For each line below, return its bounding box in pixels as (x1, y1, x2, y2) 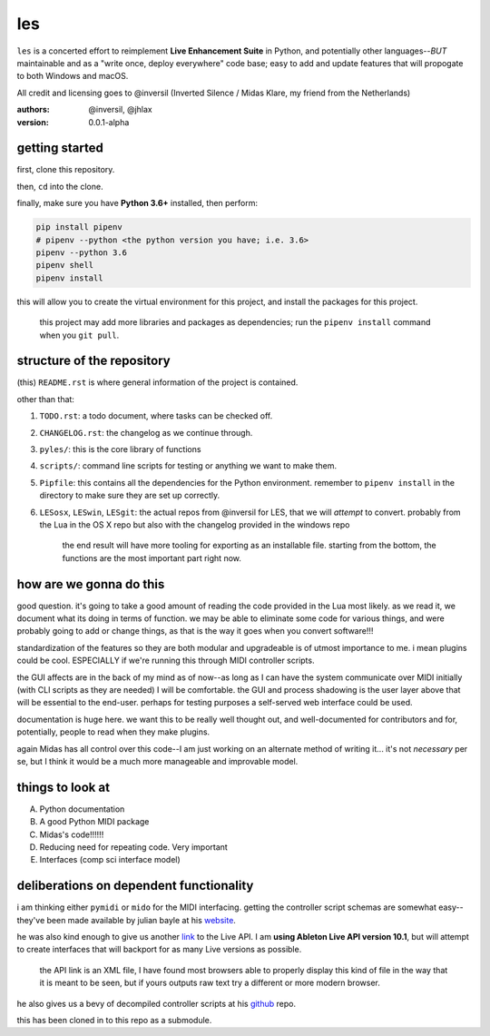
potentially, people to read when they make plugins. (16, 726, 211, 737)
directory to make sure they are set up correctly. (39, 490, 220, 501)
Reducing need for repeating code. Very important (39, 841, 229, 853)
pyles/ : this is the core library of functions (39, 443, 201, 454)
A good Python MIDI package (39, 816, 150, 827)
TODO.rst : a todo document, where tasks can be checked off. (39, 410, 273, 421)
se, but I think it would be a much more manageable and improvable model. (16, 755, 299, 766)
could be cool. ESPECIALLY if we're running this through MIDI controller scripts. (16, 655, 315, 666)
